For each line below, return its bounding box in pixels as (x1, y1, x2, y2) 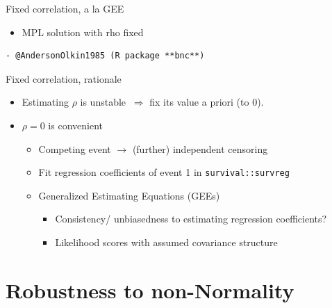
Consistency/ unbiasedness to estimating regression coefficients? (55, 211, 327, 226)
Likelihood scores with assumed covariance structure (55, 235, 278, 249)
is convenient (48, 117, 103, 132)
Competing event (38, 141, 111, 156)
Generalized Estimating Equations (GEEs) (38, 188, 220, 202)
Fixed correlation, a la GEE (6, 1, 124, 15)
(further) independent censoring (132, 141, 268, 156)
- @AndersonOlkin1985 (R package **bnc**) (6, 51, 205, 61)
